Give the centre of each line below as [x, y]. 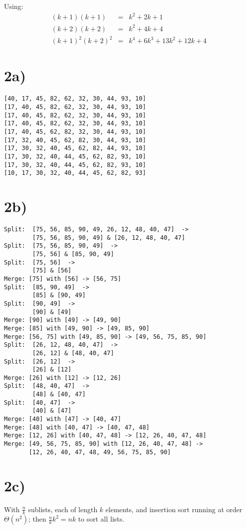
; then [37, 519]
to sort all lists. [101, 519]
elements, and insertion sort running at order [174, 509]
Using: [14, 6]
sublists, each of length [63, 509]
